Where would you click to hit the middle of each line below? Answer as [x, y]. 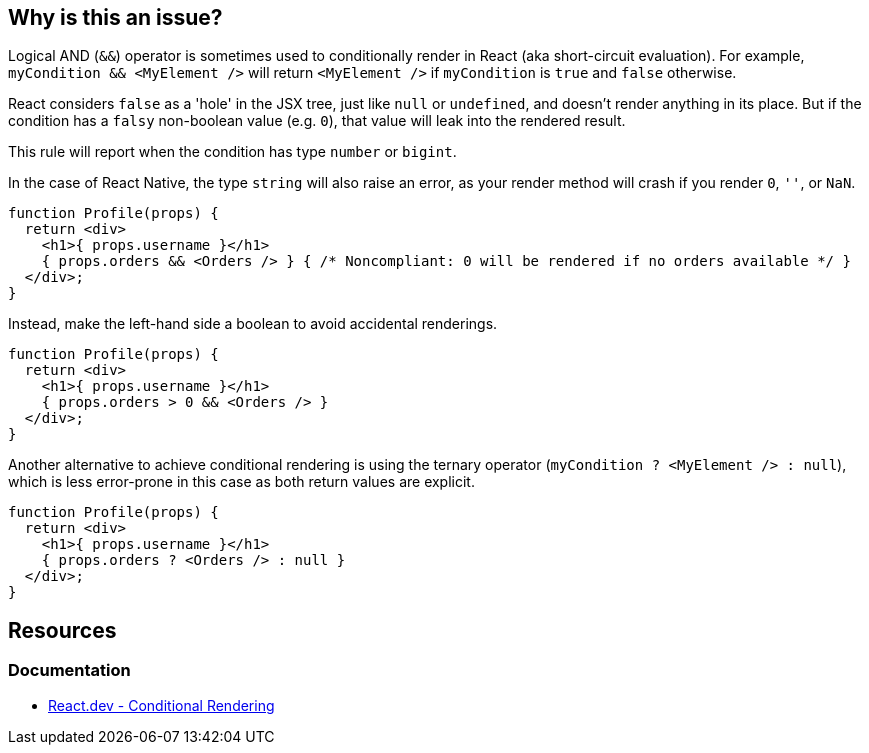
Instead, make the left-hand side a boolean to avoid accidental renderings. [253, 324]
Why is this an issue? [115, 17]
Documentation [69, 670]
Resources [62, 630]
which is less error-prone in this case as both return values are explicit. [241, 482]
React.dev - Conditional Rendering [161, 705]
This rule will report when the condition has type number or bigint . [232, 152]
